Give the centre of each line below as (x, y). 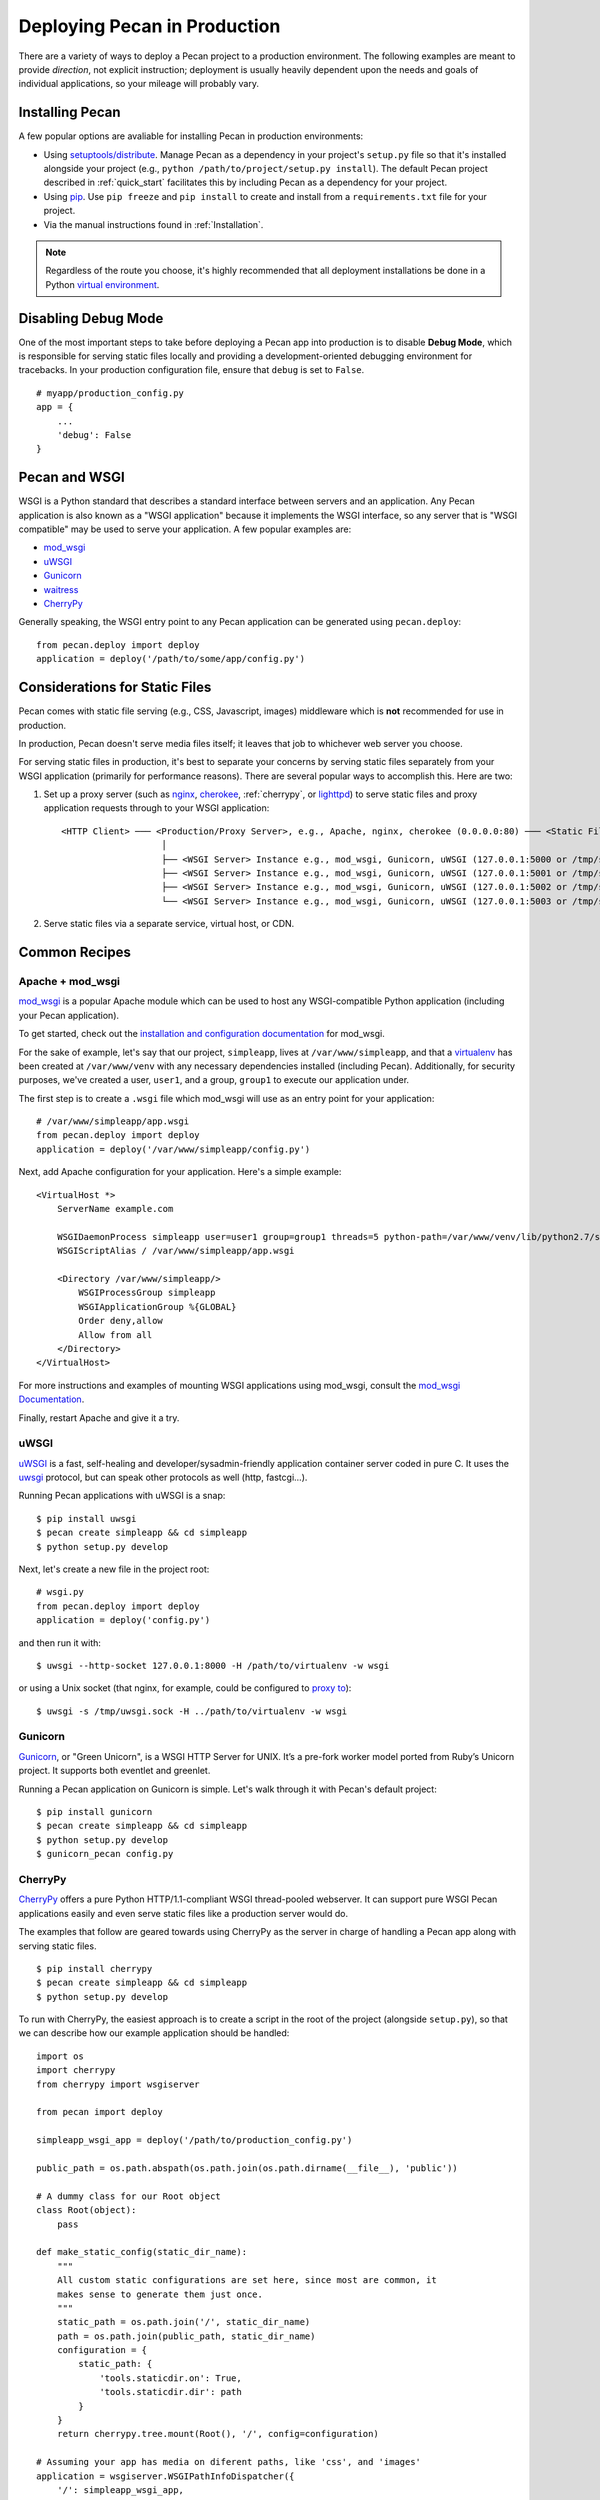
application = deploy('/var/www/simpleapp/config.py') (173, 1149)
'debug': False (94, 435)
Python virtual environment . (102, 284)
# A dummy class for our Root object (129, 2196)
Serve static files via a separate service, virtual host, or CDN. (169, 924)
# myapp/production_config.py (110, 393)
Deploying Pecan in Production (149, 26)
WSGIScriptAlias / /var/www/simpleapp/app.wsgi (175, 1251)
